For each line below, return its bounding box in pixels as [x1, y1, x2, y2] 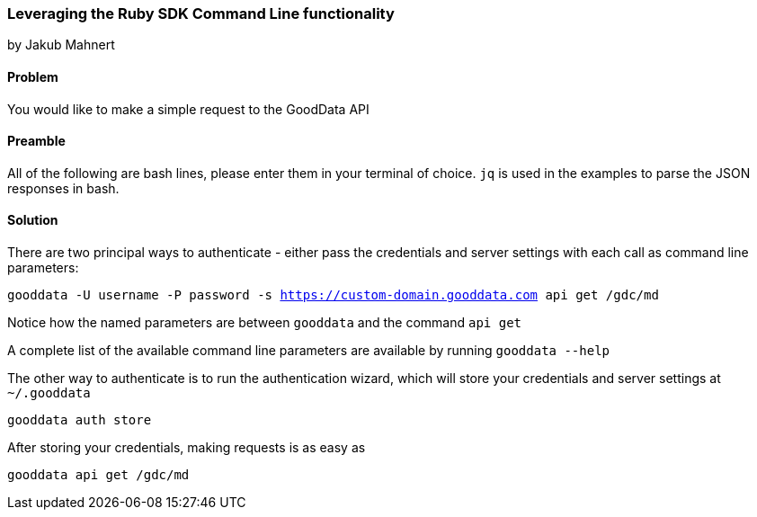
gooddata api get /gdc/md [7, 468, 190, 483]
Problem [7, 68, 58, 85]
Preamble [7, 133, 66, 149]
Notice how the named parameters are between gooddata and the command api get [7, 315, 522, 331]
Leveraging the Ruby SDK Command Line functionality [7, 4, 395, 22]
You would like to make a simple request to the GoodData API [7, 101, 370, 117]
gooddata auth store [7, 413, 152, 428]
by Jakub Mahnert [7, 37, 115, 53]
